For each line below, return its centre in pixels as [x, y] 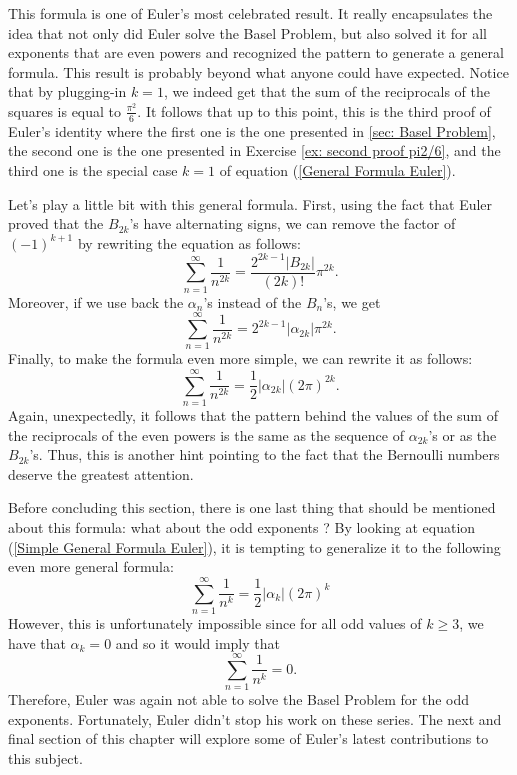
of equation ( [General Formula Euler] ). [337, 169]
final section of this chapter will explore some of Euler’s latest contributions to [248, 738]
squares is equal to [65, 110]
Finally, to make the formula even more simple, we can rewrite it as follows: [240, 358]
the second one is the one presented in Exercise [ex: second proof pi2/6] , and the [254, 150]
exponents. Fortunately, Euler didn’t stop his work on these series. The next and [255, 718]
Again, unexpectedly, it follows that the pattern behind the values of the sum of [253, 415]
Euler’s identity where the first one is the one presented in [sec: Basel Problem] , [252, 130]
